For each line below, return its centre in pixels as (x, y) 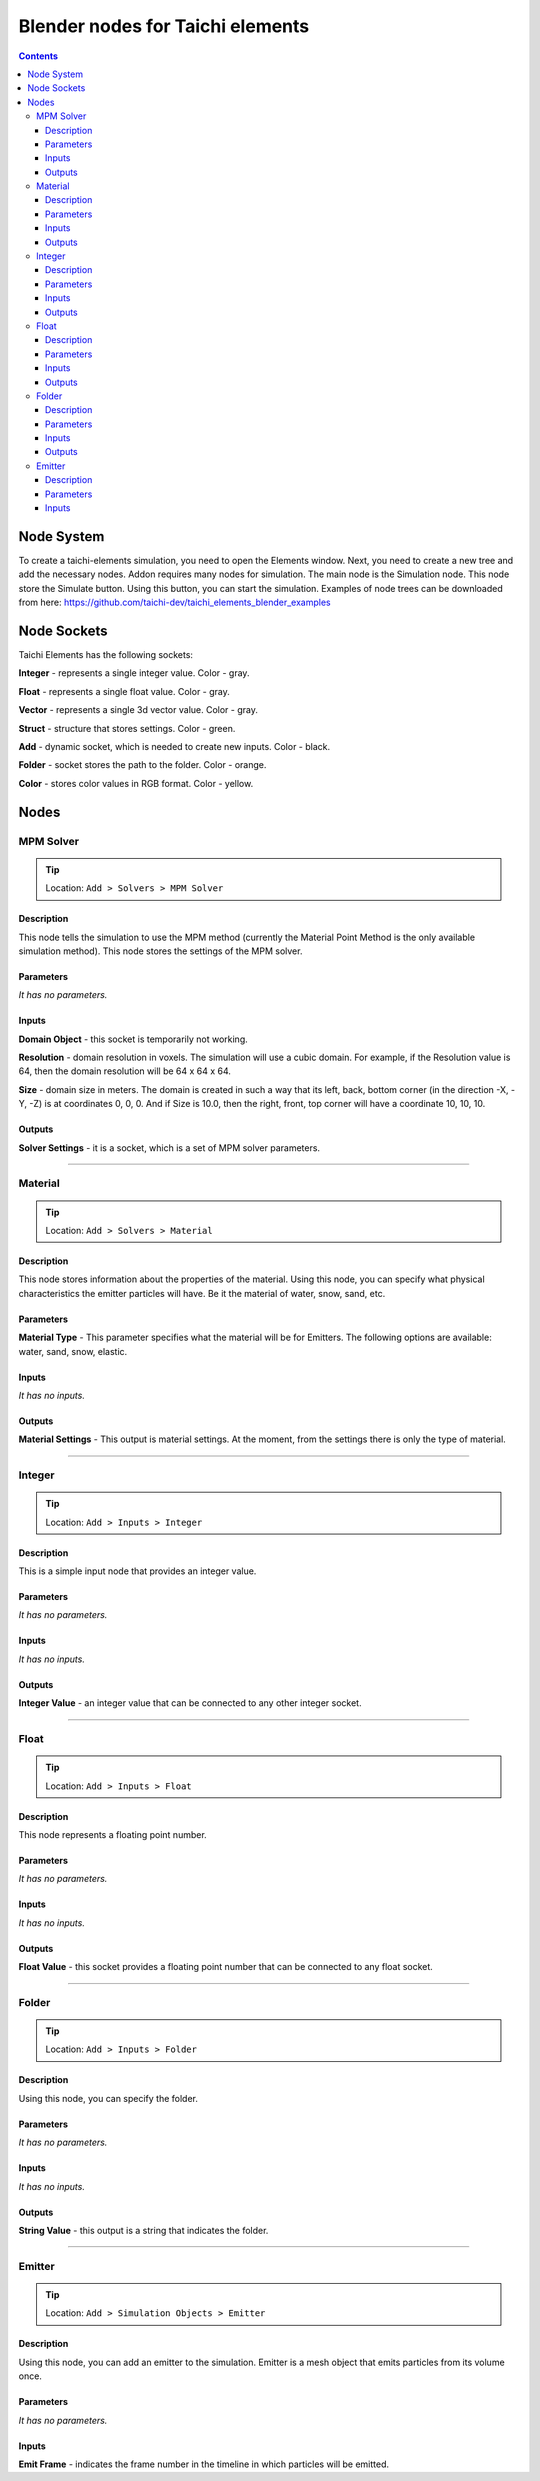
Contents (38, 56)
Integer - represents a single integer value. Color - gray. (134, 673)
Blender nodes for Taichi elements (164, 26)
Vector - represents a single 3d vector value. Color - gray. (138, 710)
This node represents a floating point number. (112, 1834)
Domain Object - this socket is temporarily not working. (133, 1039)
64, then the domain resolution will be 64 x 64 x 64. (125, 1071)
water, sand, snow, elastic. (73, 1351)
